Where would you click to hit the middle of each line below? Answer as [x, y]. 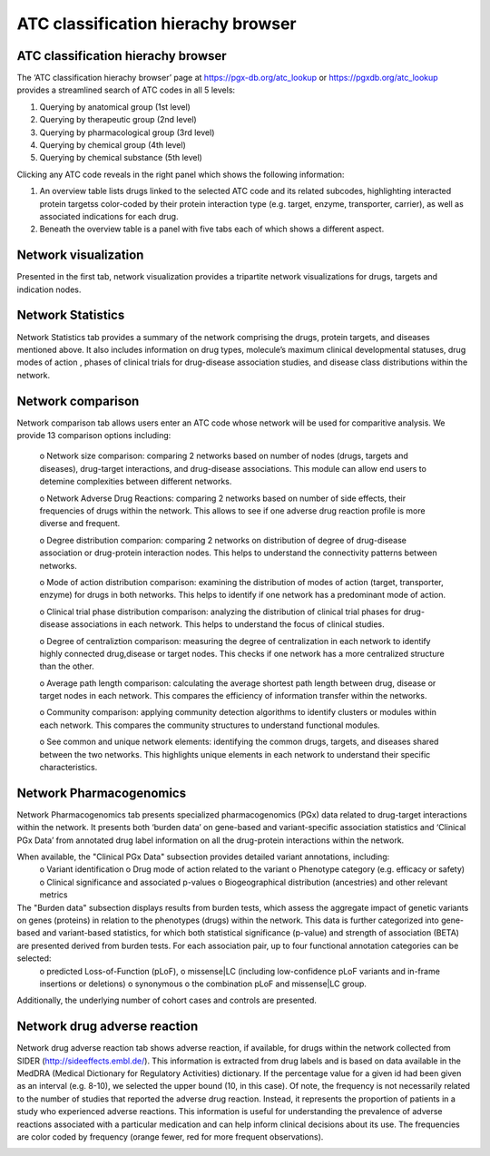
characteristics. [69, 768]
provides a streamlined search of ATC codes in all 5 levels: [126, 90]
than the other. [67, 666]
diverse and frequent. [80, 524]
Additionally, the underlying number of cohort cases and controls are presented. [167, 1000]
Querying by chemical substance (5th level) [121, 158]
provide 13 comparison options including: [94, 436]
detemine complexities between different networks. [136, 482]
